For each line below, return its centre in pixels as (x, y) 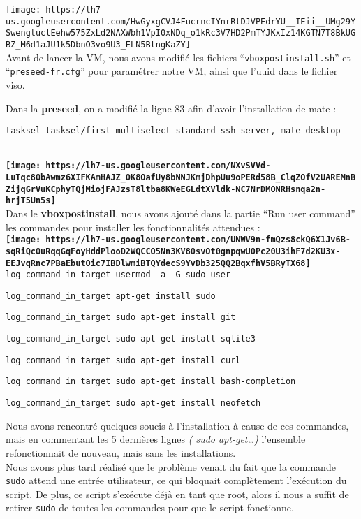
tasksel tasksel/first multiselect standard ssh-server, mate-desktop (173, 131)
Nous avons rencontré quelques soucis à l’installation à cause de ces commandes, (177, 425)
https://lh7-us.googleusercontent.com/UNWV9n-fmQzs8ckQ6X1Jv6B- (198, 240)
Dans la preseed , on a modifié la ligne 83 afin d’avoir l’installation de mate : (171, 108)
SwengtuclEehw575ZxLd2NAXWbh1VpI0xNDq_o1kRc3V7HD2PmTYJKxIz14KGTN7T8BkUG (181, 33)
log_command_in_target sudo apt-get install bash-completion (151, 382)
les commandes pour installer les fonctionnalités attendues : (133, 227)
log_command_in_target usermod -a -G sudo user (118, 275)
